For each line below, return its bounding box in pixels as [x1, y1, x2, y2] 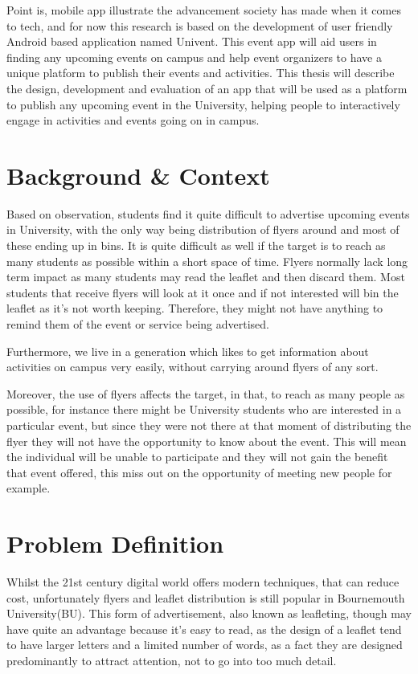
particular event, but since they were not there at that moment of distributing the [6, 417, 412, 433]
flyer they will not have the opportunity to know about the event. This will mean [6, 432, 407, 449]
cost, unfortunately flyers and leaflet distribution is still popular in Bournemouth [6, 589, 405, 606]
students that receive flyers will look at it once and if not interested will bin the [6, 284, 399, 300]
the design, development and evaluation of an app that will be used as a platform [6, 80, 408, 96]
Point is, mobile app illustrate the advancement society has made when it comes [6, 2, 401, 18]
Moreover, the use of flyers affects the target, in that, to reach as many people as [6, 385, 405, 402]
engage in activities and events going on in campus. [6, 112, 260, 129]
